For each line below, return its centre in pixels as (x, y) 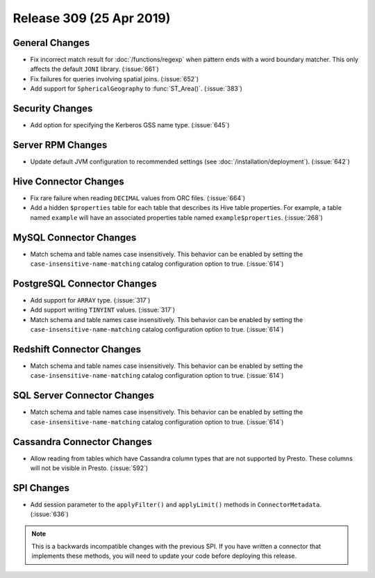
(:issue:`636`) (49, 514)
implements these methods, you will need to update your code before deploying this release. (164, 556)
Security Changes (53, 109)
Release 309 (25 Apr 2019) (92, 18)
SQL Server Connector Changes (84, 395)
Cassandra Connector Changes (82, 442)
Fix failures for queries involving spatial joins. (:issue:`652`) (115, 79)
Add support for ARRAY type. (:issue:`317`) (90, 300)
